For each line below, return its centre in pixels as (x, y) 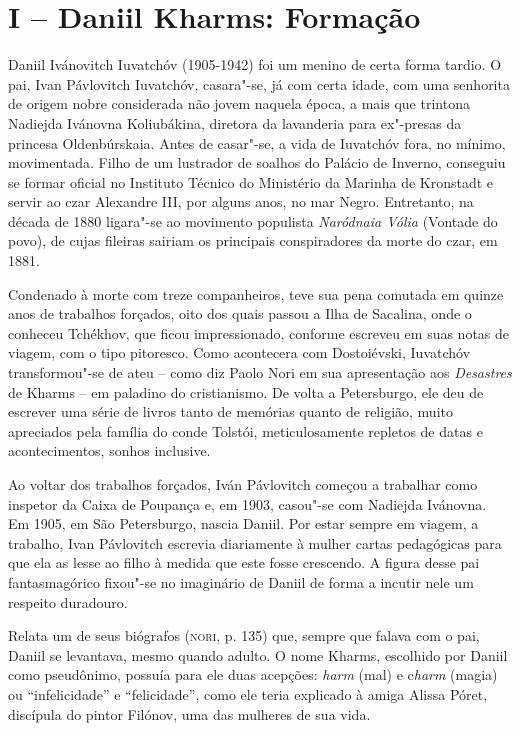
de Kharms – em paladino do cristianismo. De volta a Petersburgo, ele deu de (246, 391)
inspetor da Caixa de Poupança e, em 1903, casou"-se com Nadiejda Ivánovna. (247, 503)
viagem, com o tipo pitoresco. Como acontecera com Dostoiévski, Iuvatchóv (239, 352)
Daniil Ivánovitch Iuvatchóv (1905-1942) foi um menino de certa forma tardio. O (255, 64)
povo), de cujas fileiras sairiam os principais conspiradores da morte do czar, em (253, 240)
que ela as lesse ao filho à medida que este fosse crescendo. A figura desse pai (244, 562)
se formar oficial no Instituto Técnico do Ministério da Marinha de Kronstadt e (251, 181)
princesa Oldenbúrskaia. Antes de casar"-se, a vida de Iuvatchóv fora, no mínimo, (257, 142)
